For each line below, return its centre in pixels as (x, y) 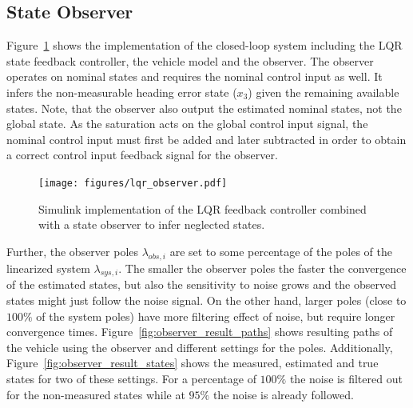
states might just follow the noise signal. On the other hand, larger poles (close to (206, 300)
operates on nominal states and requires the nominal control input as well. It (195, 76)
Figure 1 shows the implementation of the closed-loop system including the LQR (205, 45)
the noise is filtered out (346, 378)
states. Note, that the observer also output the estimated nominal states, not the (204, 108)
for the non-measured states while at (96, 394)
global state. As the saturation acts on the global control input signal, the (187, 124)
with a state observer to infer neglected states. (152, 224)
